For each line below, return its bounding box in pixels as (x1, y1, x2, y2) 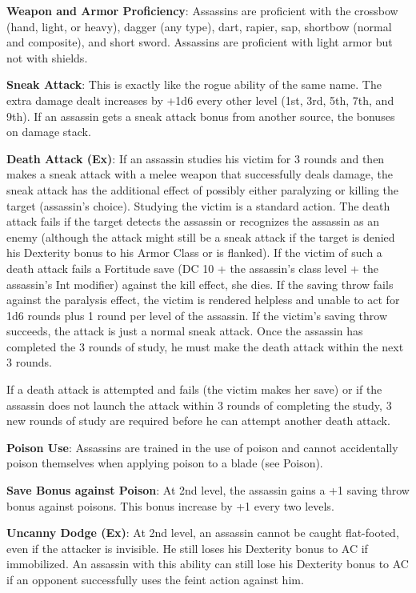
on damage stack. (6, 123, 91, 140)
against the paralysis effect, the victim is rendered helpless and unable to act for (6, 291, 400, 308)
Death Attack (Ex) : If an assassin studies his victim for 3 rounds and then (6, 150, 385, 166)
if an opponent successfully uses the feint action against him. (6, 571, 304, 587)
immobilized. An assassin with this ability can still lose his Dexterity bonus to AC (6, 555, 409, 572)
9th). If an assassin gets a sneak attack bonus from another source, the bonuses (6, 107, 395, 124)
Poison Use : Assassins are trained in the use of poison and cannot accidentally (6, 439, 398, 455)
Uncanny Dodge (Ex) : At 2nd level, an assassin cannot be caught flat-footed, (6, 524, 399, 541)
